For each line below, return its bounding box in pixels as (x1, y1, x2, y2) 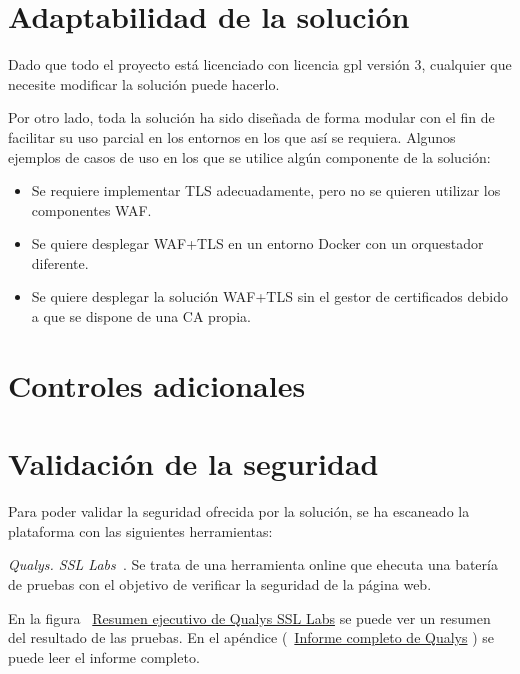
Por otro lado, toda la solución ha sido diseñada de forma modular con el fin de (8, 107, 495, 128)
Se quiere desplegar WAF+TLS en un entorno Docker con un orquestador (31, 233, 484, 254)
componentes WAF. (31, 199, 152, 220)
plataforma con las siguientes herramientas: (8, 520, 273, 541)
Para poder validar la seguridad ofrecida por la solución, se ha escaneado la (8, 501, 470, 522)
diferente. (31, 252, 89, 273)
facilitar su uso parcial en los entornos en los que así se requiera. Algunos (8, 126, 456, 147)
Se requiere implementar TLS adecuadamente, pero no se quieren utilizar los (31, 180, 501, 201)
